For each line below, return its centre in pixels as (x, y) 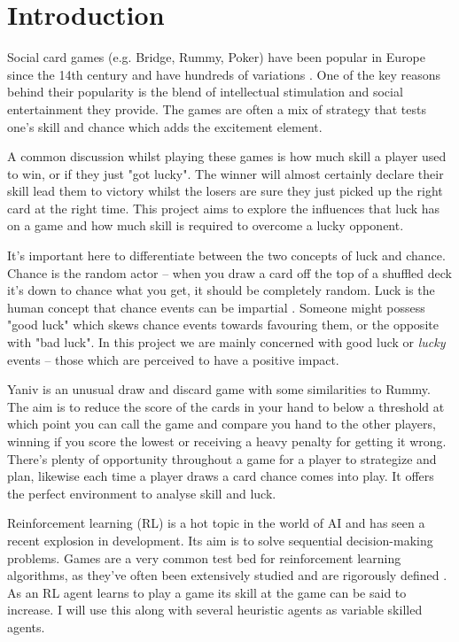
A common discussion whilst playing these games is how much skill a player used (227, 156)
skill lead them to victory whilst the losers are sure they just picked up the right (225, 191)
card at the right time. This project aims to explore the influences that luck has (224, 208)
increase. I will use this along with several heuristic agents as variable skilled (215, 610)
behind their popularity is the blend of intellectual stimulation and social (205, 92)
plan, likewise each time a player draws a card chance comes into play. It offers (221, 476)
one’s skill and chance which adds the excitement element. (165, 126)
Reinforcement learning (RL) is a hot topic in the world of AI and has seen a (216, 523)
